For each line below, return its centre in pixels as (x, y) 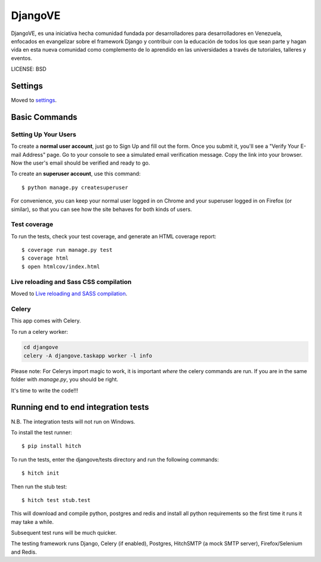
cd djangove (41, 347)
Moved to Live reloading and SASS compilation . (69, 293)
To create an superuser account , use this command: (76, 174)
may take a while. (32, 522)
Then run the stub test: (39, 487)
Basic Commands (44, 117)
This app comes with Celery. (46, 321)
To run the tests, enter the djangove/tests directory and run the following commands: (115, 459)
